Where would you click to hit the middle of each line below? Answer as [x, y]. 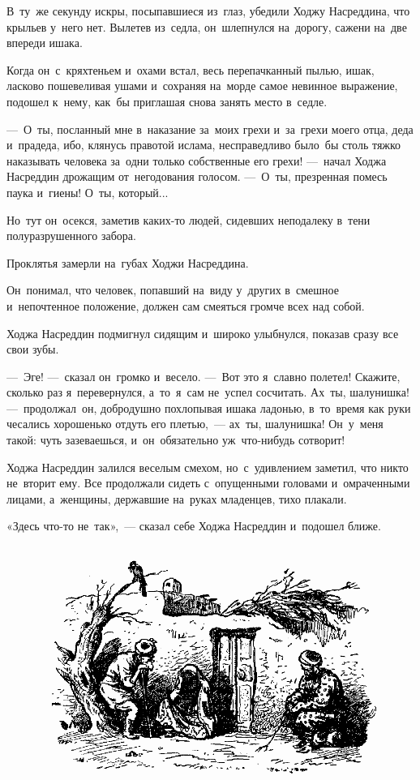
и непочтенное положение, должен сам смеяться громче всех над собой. [186, 305]
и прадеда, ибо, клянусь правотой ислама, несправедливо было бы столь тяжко [204, 145]
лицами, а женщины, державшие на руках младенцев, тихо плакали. [177, 498]
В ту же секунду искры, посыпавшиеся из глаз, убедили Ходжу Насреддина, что [208, 11]
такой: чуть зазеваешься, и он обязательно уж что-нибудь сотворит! [176, 440]
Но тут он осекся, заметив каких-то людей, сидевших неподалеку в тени [189, 219]
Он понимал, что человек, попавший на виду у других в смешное [173, 290]
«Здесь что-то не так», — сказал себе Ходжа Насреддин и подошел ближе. [194, 526]
